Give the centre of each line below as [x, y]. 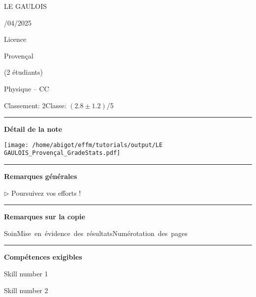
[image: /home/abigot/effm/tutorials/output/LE [83, 145]
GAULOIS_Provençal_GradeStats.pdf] [62, 153]
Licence [15, 39]
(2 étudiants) [24, 72]
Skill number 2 [26, 290]
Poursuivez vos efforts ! [46, 193]
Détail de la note [33, 129]
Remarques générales [41, 176]
